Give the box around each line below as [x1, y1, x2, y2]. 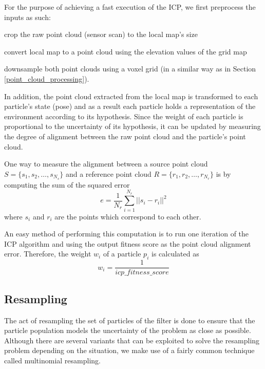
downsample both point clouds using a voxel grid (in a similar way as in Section [4, 63, 256, 74]
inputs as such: [4, 11, 51, 22]
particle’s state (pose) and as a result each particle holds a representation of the [4, 101, 256, 112]
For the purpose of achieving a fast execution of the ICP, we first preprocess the [4, 2, 256, 12]
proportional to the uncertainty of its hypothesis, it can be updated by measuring [4, 121, 261, 132]
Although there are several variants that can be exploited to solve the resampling [4, 335, 260, 345]
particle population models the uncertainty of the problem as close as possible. [4, 325, 251, 336]
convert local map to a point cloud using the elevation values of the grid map [4, 46, 247, 57]
